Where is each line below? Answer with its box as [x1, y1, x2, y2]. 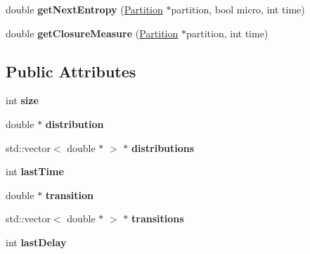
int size [6, 93, 39, 108]
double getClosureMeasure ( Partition [6, 25, 179, 40]
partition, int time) [186, 25, 269, 40]
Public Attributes [6, 60, 136, 82]
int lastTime [6, 164, 64, 179]
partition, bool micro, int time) [171, 2, 305, 16]
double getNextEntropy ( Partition [6, 2, 163, 16]
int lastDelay [6, 234, 67, 249]
